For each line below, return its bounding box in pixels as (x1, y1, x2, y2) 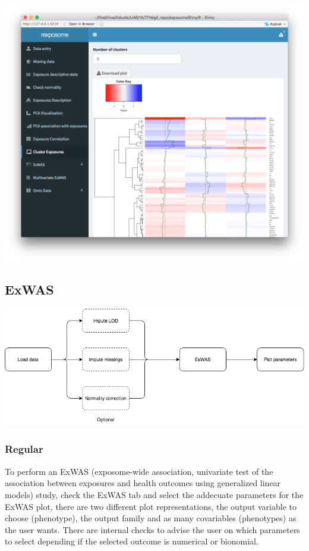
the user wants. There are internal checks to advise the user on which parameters (5, 523, 300, 536)
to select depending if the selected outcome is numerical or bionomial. (5, 535, 258, 547)
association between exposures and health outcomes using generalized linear (5, 477, 281, 489)
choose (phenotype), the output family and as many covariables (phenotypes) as (5, 512, 297, 524)
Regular (5, 442, 43, 456)
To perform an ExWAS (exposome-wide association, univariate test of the (5, 465, 273, 477)
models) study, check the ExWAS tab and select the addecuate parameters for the (5, 488, 304, 500)
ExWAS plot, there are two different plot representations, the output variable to (5, 500, 297, 512)
